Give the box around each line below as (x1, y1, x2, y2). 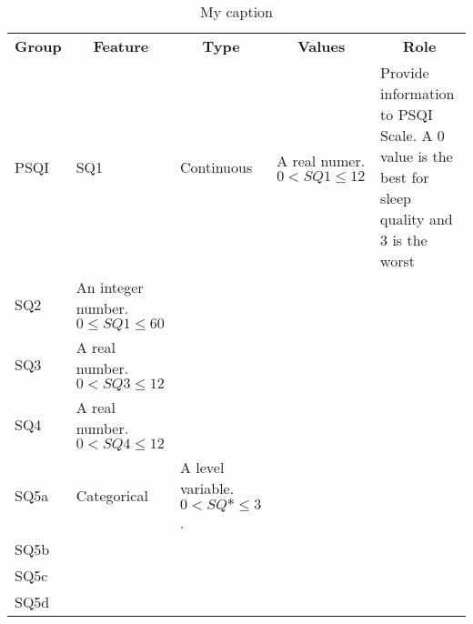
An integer (75, 277, 144, 297)
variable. (179, 478, 235, 498)
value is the (380, 146, 453, 166)
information (380, 83, 455, 104)
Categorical (75, 484, 148, 506)
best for (380, 166, 429, 187)
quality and (380, 208, 453, 229)
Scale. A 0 (380, 125, 445, 146)
